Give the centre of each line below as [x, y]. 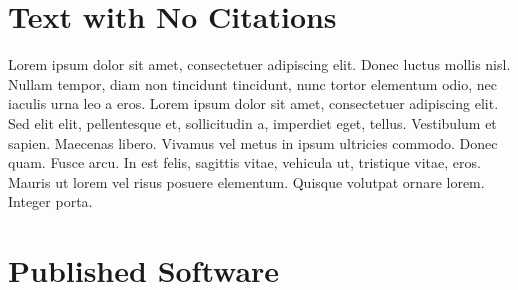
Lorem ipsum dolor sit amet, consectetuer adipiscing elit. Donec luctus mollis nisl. [259, 64]
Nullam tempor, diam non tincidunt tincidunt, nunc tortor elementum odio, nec [253, 83]
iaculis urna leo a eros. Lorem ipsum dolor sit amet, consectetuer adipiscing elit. [253, 103]
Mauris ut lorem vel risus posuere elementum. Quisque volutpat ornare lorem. [246, 181]
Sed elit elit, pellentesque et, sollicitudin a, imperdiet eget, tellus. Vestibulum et [252, 122]
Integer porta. [50, 201]
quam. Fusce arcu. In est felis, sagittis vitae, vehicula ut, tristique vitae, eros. [244, 162]
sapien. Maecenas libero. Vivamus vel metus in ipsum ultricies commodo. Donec [253, 142]
